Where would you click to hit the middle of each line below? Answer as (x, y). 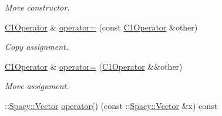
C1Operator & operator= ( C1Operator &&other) (94, 66)
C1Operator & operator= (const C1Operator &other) (101, 27)
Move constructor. (37, 7)
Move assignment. (37, 86)
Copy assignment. (37, 47)
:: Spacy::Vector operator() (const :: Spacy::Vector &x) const (111, 105)
